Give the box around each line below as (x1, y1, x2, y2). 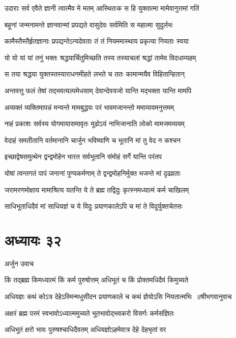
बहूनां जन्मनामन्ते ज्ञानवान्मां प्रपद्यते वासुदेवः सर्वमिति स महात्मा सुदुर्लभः (4, 19, 173, 29)
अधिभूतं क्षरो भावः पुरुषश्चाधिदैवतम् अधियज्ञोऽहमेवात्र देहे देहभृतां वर (4, 324, 166, 335)
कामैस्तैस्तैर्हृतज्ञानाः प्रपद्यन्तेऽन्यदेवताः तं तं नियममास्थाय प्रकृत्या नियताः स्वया (4, 36, 189, 46)
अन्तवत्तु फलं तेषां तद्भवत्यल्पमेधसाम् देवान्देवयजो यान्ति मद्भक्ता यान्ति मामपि (4, 85, 192, 95)
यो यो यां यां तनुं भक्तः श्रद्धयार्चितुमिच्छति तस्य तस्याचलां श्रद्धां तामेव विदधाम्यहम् (4, 52, 196, 62)
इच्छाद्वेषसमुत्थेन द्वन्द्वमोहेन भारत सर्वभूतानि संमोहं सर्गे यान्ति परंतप (4, 151, 162, 162)
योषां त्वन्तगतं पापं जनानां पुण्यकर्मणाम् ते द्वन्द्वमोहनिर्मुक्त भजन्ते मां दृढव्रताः (4, 168, 181, 178)
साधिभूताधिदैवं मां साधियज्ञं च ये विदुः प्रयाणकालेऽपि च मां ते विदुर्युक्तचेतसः (4, 201, 183, 211)
